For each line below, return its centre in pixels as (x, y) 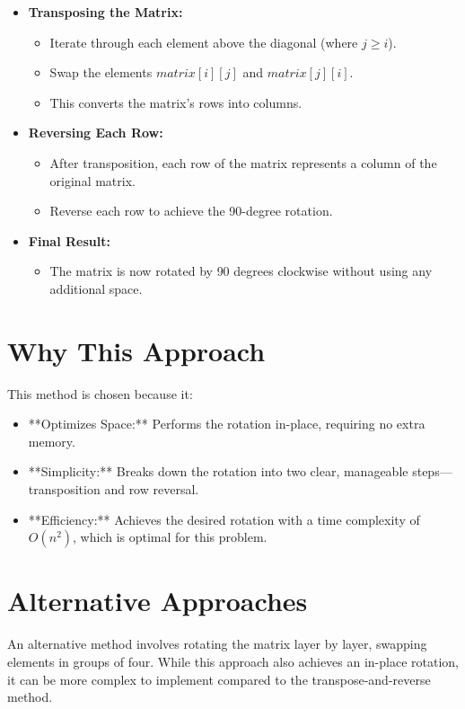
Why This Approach (136, 350)
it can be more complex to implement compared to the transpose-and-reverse (219, 679)
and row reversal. (152, 489)
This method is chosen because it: (100, 393)
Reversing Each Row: (96, 133)
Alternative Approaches (158, 601)
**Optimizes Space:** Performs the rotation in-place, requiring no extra (227, 424)
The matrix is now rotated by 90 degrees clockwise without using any (241, 271)
